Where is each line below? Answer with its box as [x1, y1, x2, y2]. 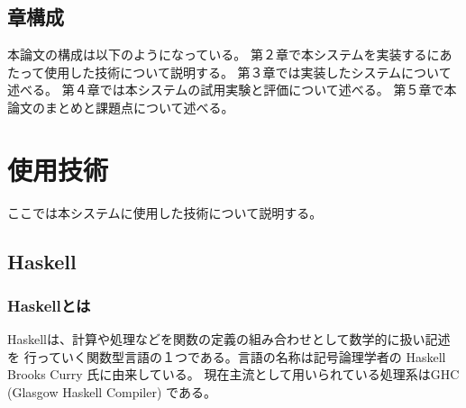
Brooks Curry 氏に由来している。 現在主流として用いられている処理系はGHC [7, 365, 460, 384]
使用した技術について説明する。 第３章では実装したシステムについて [44, 62, 452, 81]
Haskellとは [7, 295, 91, 316]
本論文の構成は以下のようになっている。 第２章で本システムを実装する [7, 45, 427, 64]
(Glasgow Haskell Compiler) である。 [7, 383, 216, 402]
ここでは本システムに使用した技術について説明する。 [7, 203, 323, 222]
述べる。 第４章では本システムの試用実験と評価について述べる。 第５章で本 [7, 80, 457, 99]
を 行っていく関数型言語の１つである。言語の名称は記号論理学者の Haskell [7, 347, 446, 366]
